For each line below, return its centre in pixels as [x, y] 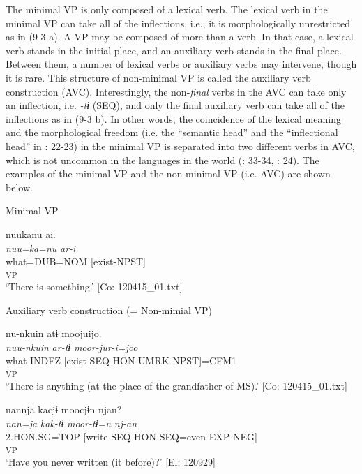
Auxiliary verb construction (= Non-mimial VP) [109, 310]
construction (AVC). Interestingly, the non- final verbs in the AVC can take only [176, 91]
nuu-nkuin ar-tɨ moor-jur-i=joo [72, 347]
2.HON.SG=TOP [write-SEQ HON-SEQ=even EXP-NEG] [131, 437]
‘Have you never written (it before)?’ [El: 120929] [111, 462]
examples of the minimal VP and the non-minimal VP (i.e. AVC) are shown [168, 173]
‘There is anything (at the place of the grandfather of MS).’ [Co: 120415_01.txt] [176, 386]
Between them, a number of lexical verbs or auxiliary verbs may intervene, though [181, 64]
